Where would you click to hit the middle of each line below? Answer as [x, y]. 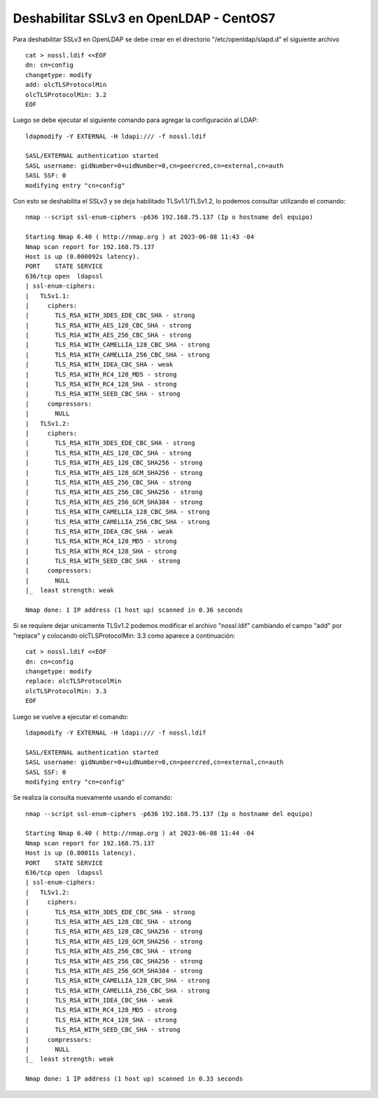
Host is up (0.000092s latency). [83, 256]
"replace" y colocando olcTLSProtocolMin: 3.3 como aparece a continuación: [124, 636]
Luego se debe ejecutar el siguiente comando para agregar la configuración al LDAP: [135, 120]
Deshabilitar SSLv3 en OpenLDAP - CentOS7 [144, 18]
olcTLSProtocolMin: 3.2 [66, 94]
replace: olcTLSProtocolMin [73, 681]
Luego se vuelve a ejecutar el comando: [71, 716]
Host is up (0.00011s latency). [81, 853]
